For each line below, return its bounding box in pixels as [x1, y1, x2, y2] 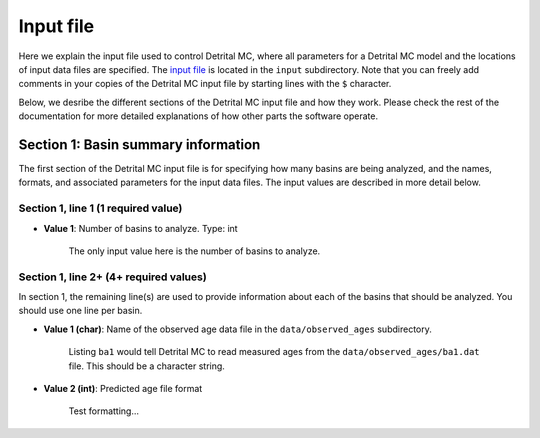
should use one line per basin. [18, 305, 143, 317]
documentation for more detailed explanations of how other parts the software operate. [18, 110, 379, 122]
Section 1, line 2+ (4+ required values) [18, 270, 207, 284]
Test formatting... [68, 405, 140, 417]
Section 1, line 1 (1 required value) [18, 201, 183, 215]
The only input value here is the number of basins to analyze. [68, 245, 321, 257]
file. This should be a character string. [68, 360, 225, 372]
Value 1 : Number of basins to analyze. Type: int [43, 222, 239, 234]
